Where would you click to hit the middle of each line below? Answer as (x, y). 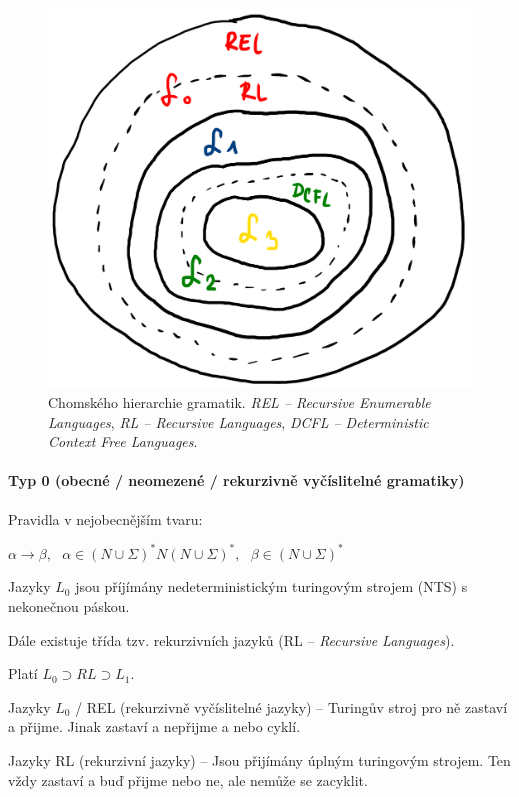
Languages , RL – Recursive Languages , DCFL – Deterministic (238, 421)
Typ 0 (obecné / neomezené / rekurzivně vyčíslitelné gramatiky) (236, 480)
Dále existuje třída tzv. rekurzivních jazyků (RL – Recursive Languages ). (231, 639)
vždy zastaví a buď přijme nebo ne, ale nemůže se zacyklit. (188, 779)
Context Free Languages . (123, 441)
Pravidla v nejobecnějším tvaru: (105, 518)
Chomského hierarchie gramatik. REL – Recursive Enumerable (239, 402)
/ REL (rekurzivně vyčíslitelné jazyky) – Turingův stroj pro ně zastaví (291, 706)
